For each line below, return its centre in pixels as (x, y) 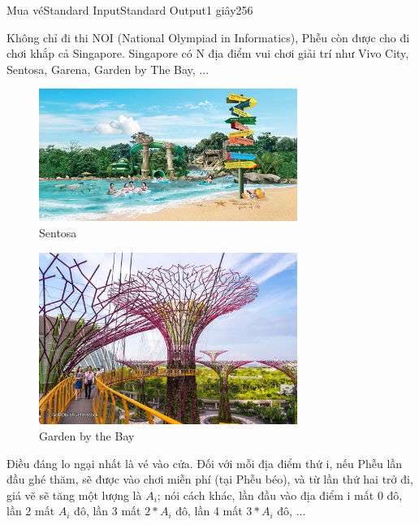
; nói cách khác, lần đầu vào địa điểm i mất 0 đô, (280, 495)
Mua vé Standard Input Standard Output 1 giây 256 (130, 10)
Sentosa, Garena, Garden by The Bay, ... (108, 69)
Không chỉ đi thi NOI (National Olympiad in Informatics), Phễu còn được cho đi (208, 37)
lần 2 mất (31, 511)
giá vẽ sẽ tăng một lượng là (74, 495)
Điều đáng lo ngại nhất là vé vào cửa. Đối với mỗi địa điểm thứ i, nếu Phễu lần (205, 463)
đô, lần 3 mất (108, 511)
